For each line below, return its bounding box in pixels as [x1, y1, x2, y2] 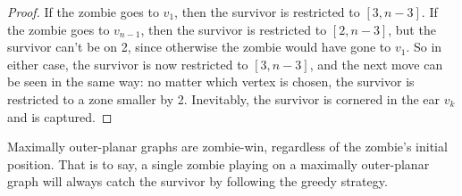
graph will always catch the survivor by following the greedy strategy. [7, 172, 388, 191]
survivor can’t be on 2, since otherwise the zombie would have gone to [7, 37, 391, 56]
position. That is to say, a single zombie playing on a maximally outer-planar [7, 154, 430, 173]
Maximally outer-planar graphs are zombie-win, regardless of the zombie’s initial [7, 137, 448, 156]
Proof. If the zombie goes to [7, 3, 159, 20]
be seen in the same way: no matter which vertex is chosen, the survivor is [7, 72, 415, 91]
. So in [406, 37, 442, 56]
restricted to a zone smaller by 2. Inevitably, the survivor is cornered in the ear [7, 89, 440, 108]
